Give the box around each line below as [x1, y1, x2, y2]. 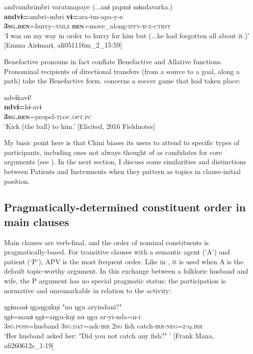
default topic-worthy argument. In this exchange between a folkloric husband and [4, 266, 249, 276]
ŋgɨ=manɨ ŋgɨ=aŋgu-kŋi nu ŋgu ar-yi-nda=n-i [4, 311, 141, 321]
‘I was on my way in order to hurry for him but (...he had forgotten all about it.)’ [4, 30, 250, 40]
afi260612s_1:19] [4, 340, 54, 350]
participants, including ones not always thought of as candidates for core [4, 147, 222, 157]
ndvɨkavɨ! [4, 92, 32, 102]
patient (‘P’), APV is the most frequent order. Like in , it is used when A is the [4, 256, 244, 266]
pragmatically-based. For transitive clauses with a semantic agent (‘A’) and [4, 247, 230, 257]
